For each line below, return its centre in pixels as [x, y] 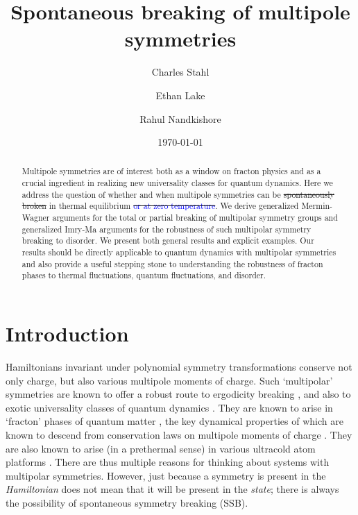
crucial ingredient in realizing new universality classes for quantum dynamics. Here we [177, 183]
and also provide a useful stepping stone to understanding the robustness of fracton [172, 263]
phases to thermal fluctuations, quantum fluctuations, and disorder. [144, 275]
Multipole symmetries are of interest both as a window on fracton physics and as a [171, 171]
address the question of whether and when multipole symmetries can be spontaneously [178, 194]
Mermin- [317, 206]
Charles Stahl [180, 72]
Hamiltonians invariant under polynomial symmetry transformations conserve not [179, 366]
